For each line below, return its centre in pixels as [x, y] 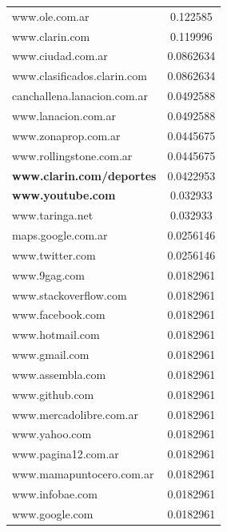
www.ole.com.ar [51, 16]
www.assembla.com [59, 374]
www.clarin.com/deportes [84, 175]
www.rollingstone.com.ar [72, 155]
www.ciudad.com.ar [60, 56]
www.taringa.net [53, 215]
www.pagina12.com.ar [66, 454]
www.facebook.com [59, 314]
